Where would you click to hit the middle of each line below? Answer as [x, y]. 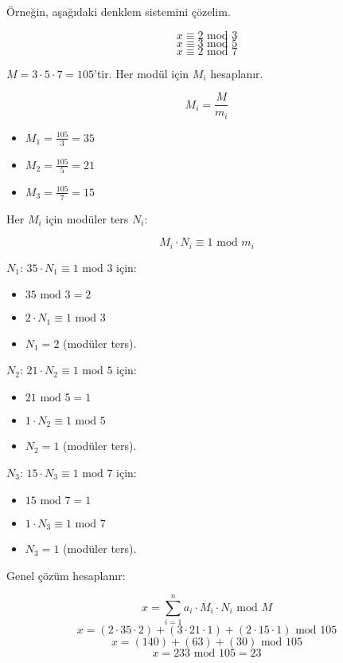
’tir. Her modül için [142, 73]
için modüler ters [87, 218]
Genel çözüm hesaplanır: [66, 575]
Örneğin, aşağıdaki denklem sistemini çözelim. [119, 11]
